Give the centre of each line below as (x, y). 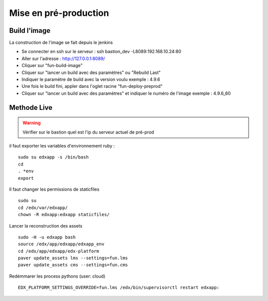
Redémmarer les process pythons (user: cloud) (57, 276)
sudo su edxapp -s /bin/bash (53, 157)
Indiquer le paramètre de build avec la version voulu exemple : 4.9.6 (91, 79)
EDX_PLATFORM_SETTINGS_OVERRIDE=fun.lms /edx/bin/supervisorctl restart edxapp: (119, 288)
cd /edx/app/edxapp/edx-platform (59, 251)
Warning (32, 123)
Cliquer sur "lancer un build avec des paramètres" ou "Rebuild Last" (91, 73)
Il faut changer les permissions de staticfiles (54, 189)
